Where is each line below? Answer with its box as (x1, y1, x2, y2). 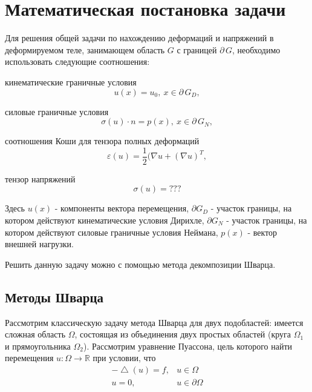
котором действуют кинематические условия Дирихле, (5, 213, 204, 226)
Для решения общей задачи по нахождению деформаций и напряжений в (5, 32, 274, 44)
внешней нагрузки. (5, 238, 74, 250)
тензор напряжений (5, 172, 76, 185)
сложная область (5, 328, 66, 341)
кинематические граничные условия (5, 75, 137, 88)
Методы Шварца (5, 287, 104, 306)
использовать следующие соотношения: (5, 55, 150, 68)
